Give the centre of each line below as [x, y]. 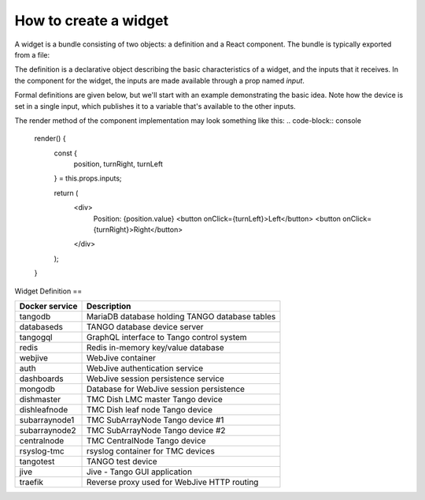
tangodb [35, 316]
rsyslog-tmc [42, 451]
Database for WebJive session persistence [166, 389]
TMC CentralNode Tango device [146, 440]
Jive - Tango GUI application [139, 472]
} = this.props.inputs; [88, 178]
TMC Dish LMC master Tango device [155, 399]
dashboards [41, 379]
